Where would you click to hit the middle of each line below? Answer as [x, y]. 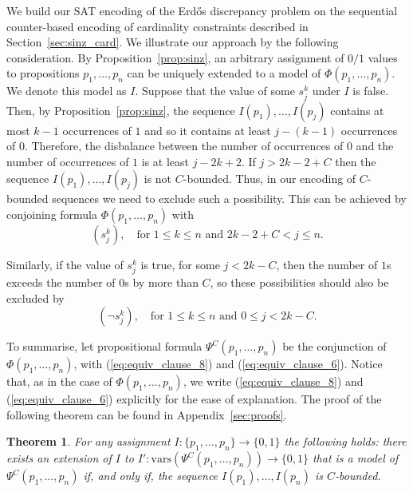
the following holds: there [345, 441]
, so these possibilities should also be [299, 282]
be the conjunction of [334, 346]
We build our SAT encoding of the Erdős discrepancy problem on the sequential [202, 10]
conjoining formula [52, 214]
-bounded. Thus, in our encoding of [269, 179]
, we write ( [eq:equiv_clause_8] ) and [273, 381]
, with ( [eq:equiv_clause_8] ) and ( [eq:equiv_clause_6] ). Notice [228, 364]
